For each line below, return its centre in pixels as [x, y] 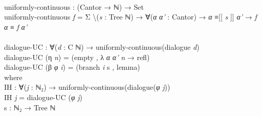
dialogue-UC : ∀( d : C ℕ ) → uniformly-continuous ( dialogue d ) [102, 46]
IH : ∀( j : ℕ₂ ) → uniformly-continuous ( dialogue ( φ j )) [87, 87]
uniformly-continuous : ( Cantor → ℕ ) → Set [74, 6]
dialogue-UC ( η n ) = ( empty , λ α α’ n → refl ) [77, 57]
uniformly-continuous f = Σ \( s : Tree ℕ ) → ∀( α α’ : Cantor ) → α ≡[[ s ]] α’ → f [130, 17]
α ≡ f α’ [16, 26]
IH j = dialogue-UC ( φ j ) [43, 97]
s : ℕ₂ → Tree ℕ [30, 107]
